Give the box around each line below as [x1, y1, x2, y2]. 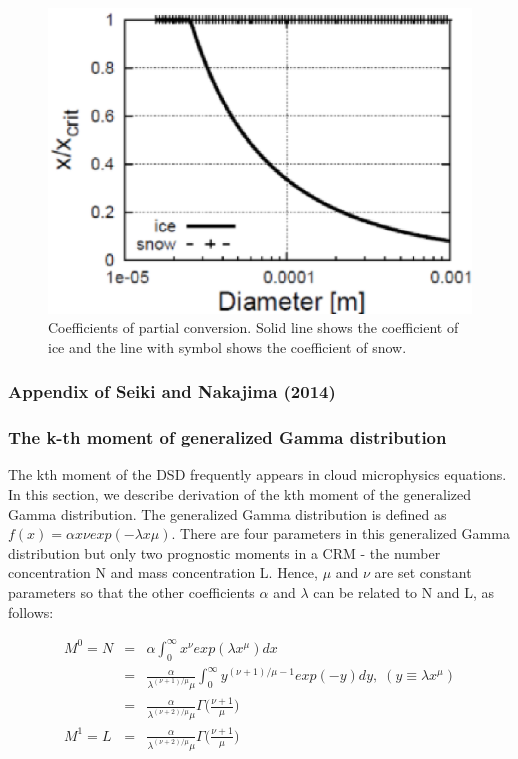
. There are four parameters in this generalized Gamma [171, 523, 510, 544]
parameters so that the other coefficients [8, 582, 255, 603]
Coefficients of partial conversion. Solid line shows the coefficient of [48, 317, 459, 338]
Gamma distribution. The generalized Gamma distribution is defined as [8, 503, 447, 524]
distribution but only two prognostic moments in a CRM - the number [8, 542, 441, 563]
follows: [8, 601, 54, 622]
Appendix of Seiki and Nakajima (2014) [8, 379, 336, 404]
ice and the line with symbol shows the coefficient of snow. [48, 336, 407, 357]
